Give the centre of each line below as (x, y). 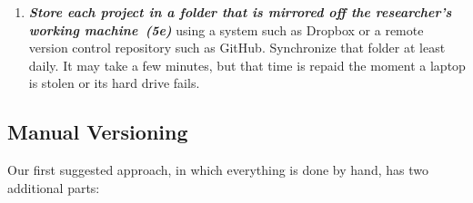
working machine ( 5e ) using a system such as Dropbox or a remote (226, 29)
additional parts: (54, 187)
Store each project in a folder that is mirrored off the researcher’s (240, 12)
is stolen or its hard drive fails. (114, 83)
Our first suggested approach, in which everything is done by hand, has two (218, 170)
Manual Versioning (98, 132)
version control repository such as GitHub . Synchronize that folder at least (237, 48)
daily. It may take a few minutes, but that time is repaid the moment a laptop (247, 65)
